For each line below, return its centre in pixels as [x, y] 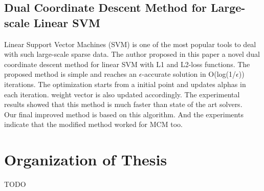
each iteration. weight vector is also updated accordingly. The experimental [122, 94]
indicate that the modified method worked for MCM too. [93, 124]
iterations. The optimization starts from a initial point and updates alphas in [125, 84]
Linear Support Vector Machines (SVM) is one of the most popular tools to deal [130, 44]
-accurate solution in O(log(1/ [189, 74]
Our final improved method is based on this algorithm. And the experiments [124, 114]
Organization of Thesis [86, 160]
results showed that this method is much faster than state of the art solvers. [123, 104]
